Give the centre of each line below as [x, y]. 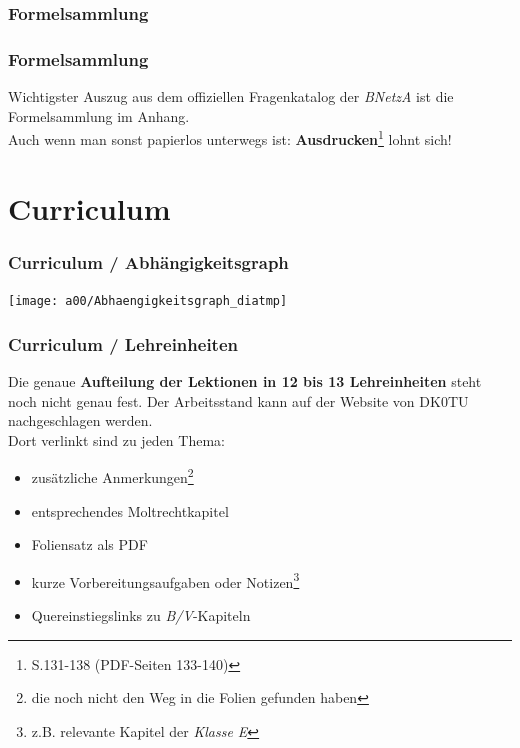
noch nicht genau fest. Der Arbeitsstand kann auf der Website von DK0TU [238, 400]
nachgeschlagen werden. [80, 420]
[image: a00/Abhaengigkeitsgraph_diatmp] [148, 301]
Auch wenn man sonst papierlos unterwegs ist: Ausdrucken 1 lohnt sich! [230, 137]
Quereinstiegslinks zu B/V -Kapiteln [141, 615]
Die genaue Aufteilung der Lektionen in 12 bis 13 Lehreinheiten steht [245, 380]
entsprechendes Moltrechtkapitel [130, 510]
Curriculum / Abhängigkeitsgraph [148, 261]
